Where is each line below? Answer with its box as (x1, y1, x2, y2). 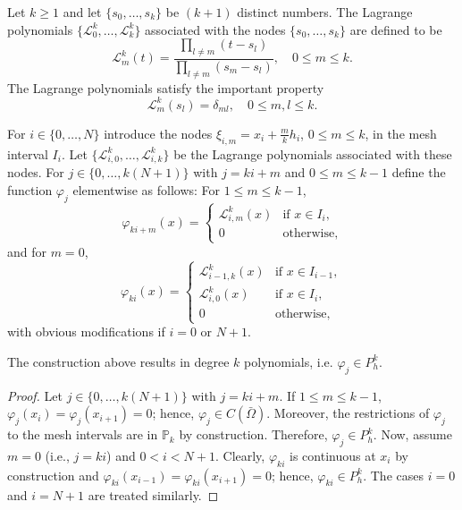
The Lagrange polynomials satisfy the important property (7, 78, 324, 97)
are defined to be (349, 20, 442, 38)
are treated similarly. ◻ (88, 485, 219, 504)
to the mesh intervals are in (7, 425, 158, 444)
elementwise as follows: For (72, 181, 221, 200)
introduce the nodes (104, 123, 213, 142)
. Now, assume (373, 425, 452, 444)
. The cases (363, 465, 424, 484)
